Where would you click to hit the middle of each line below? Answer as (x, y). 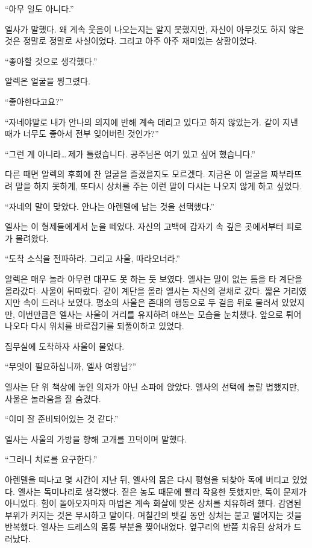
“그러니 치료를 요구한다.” (51, 459)
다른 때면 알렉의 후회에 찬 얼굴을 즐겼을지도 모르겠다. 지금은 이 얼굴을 (136, 174)
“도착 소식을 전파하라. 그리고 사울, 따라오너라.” (92, 258)
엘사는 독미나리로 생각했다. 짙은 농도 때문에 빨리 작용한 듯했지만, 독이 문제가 (162, 491)
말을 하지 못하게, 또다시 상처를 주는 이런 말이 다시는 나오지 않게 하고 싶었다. (159, 185)
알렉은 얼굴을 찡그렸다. (48, 81)
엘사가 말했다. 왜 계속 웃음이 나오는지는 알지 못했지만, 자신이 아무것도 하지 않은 (154, 29)
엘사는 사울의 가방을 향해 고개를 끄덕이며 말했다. (96, 439)
